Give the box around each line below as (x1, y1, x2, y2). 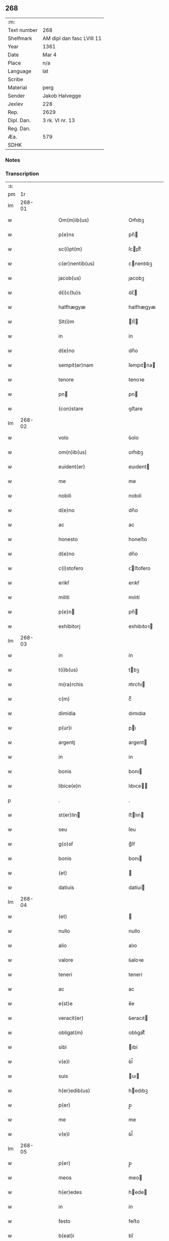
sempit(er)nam (58, 362, 94, 369)
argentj (58, 739, 75, 746)
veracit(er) (58, 1014, 84, 1021)
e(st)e (58, 1000, 73, 1007)
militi (58, 594, 70, 601)
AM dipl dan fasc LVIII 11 (42, 35, 102, 42)
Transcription (5, 170, 39, 177)
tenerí (128, 971, 142, 978)
